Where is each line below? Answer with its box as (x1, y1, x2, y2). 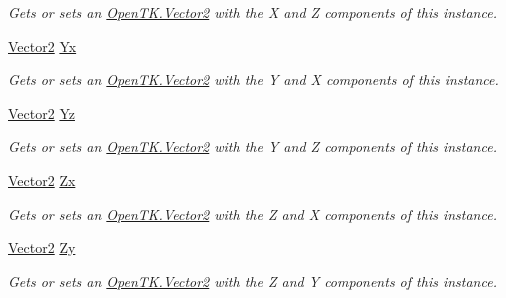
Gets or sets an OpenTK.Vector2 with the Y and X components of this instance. (8, 69, 499, 90)
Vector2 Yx (8, 35, 77, 56)
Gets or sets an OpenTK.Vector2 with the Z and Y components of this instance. (8, 270, 497, 291)
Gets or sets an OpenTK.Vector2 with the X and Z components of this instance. (8, 2, 497, 22)
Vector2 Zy (8, 237, 76, 258)
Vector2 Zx (8, 169, 76, 190)
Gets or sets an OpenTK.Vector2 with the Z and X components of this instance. (8, 203, 497, 224)
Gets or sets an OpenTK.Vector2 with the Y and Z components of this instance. (8, 136, 497, 157)
